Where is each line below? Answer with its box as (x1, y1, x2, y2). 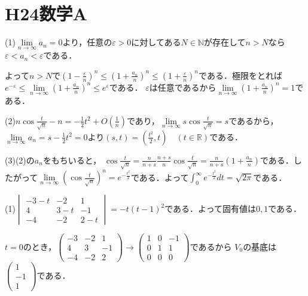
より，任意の (62, 36, 112, 48)
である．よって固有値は (164, 202, 256, 215)
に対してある (131, 36, 181, 48)
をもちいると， (42, 153, 102, 166)
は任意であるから (149, 81, 216, 93)
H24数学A (5, 1, 87, 26)
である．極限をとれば (199, 69, 282, 81)
